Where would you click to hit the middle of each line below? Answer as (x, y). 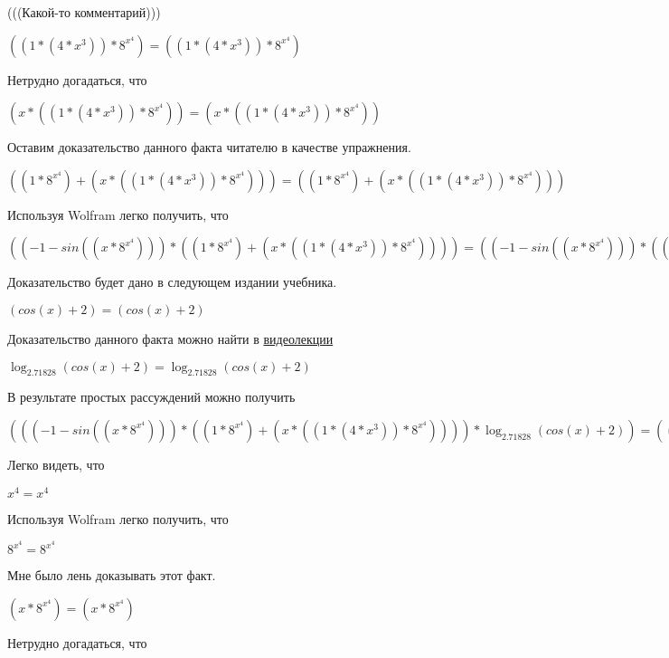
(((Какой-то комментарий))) (84, 12)
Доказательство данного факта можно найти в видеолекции (170, 338)
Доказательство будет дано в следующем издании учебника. (172, 282)
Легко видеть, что (56, 464)
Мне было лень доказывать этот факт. (112, 575)
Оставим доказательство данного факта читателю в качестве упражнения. (209, 147)
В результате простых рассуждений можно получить (151, 397)
